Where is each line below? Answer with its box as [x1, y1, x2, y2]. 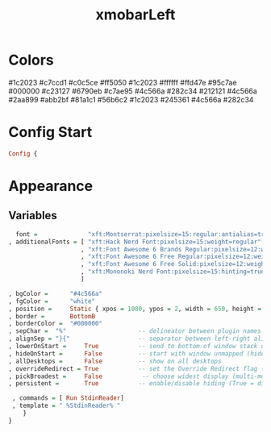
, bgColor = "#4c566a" [8, 289, 103, 297]
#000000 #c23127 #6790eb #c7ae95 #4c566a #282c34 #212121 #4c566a [8, 86, 258, 96]
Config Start [8, 123, 93, 142]
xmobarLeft [95, 6, 176, 24]
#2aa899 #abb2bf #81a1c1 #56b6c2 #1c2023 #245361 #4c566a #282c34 [8, 94, 254, 104]
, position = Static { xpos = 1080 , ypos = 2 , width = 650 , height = [8, 305, 262, 313]
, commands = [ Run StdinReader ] [11, 394, 125, 402]
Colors [8, 51, 54, 69]
